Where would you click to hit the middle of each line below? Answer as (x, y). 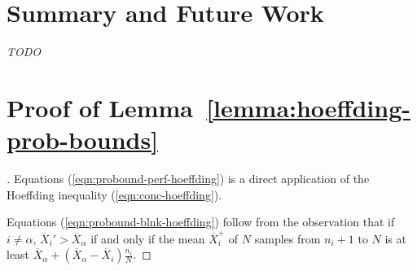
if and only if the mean (148, 238)
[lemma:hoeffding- (308, 107)
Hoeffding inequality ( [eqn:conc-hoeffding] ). (114, 194)
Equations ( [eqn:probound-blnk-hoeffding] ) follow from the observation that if (201, 222)
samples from (288, 238)
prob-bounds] (83, 140)
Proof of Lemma (100, 107)
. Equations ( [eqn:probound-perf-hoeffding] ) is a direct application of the (188, 179)
